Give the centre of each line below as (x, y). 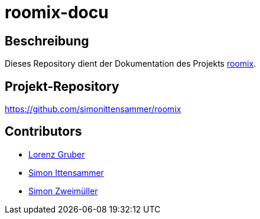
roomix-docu (57, 12)
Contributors (43, 132)
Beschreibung (47, 41)
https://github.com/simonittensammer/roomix (93, 109)
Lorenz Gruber (57, 154)
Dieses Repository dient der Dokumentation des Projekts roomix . (131, 64)
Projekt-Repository (62, 86)
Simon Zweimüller (63, 191)
